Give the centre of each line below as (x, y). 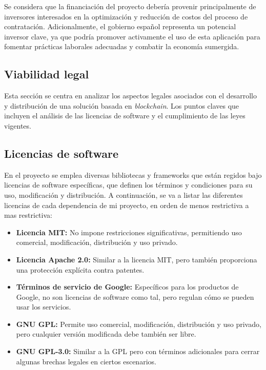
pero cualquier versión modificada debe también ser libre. (106, 334)
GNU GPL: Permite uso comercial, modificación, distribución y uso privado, (139, 324)
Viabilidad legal (47, 74)
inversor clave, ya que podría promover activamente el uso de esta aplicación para (132, 36)
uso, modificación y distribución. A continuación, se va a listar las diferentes (124, 194)
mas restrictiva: (28, 215)
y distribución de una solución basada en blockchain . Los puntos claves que (122, 105)
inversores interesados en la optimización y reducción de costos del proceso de (126, 16)
